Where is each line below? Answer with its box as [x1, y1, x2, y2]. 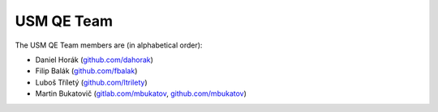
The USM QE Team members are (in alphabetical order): [15, 40, 203, 50]
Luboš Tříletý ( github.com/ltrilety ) [35, 77, 148, 87]
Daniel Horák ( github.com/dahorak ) [35, 55, 154, 64]
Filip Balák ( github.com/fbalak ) [35, 66, 138, 76]
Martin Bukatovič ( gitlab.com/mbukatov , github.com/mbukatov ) [35, 89, 247, 98]
